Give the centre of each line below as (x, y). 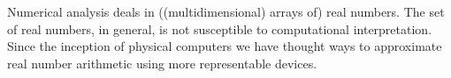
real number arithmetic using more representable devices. (162, 63)
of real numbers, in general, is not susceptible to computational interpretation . (220, 28)
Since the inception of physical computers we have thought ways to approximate (225, 46)
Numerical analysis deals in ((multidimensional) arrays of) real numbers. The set (226, 11)
